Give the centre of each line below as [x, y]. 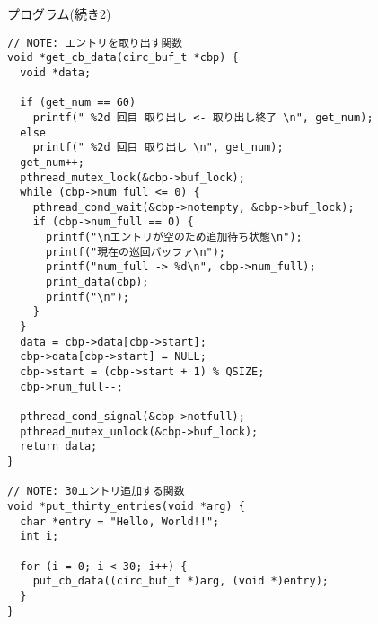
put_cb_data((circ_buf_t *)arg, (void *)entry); [180, 581]
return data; [59, 447]
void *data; [56, 72]
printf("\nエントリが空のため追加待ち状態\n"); [174, 237]
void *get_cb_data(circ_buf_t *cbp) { [123, 58]
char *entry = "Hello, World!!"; [120, 521]
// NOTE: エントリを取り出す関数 [95, 43]
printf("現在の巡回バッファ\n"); [136, 252]
